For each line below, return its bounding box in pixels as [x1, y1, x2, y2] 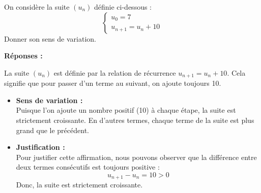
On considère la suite [4, 2, 70, 12]
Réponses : [4, 50, 43, 61]
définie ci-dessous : [94, 2, 152, 12]
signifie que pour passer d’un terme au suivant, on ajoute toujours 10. [4, 78, 221, 88]
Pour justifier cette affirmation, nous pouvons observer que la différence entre [16, 151, 257, 162]
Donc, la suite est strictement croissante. [16, 179, 143, 190]
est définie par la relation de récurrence [53, 67, 176, 78]
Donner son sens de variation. [4, 33, 96, 44]
